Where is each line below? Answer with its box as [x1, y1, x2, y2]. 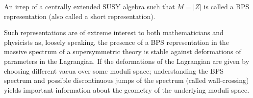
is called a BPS [203, 1, 250, 11]
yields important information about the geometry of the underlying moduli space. [4, 84, 250, 95]
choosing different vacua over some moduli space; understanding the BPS [4, 65, 224, 76]
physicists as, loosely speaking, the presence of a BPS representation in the [4, 37, 229, 47]
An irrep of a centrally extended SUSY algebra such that [4, 1, 175, 11]
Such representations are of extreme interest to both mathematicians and [4, 27, 224, 38]
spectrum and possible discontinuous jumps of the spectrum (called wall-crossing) [4, 75, 249, 85]
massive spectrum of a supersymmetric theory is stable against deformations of [4, 46, 241, 57]
